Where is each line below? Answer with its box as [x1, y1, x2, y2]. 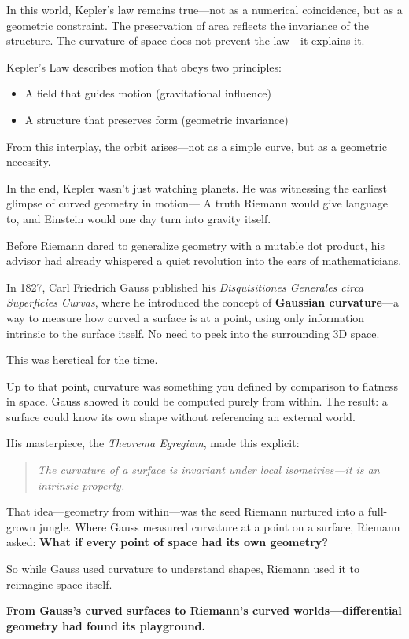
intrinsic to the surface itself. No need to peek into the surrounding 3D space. [6, 325, 380, 341]
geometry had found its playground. [6, 617, 206, 633]
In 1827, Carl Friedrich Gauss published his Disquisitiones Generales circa [6, 278, 364, 295]
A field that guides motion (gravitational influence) [24, 85, 272, 101]
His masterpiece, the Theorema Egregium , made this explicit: [6, 435, 300, 451]
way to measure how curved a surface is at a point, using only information [6, 309, 365, 325]
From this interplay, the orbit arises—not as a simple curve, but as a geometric [6, 138, 387, 154]
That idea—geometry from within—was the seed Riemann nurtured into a [6, 503, 365, 520]
